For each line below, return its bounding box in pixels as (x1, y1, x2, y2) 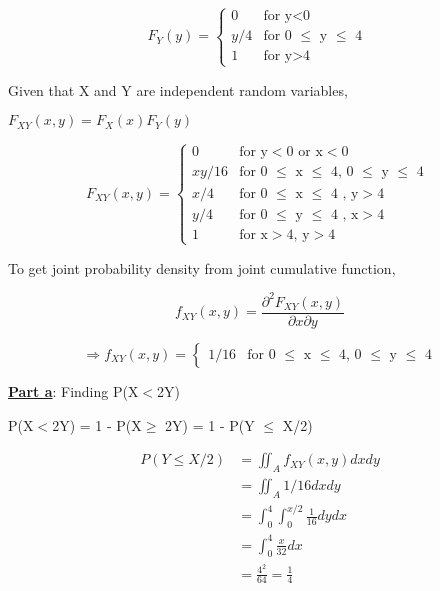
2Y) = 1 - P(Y (165, 414, 255, 435)
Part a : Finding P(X (8, 380, 139, 401)
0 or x (286, 145, 323, 160)
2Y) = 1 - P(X (52, 414, 142, 435)
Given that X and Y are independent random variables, (8, 79, 348, 100)
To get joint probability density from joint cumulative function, (8, 257, 396, 278)
